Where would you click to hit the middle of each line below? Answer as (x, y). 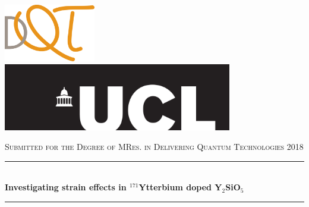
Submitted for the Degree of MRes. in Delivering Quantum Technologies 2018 (154, 147)
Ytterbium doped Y (180, 187)
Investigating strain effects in (66, 187)
